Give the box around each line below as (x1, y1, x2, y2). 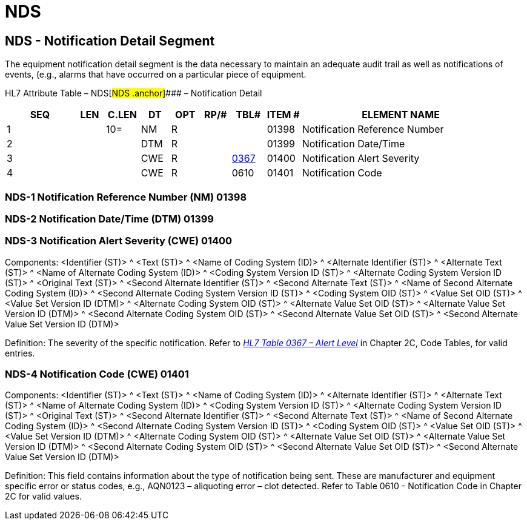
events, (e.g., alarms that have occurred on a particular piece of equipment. (5, 69, 307, 80)
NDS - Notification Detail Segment (5, 33, 215, 48)
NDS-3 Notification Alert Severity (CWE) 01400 (5, 235, 233, 247)
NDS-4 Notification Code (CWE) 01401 (5, 368, 189, 381)
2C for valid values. (5, 491, 82, 502)
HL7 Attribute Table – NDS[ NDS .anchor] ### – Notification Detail (5, 88, 262, 99)
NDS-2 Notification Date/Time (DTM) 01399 (5, 212, 214, 225)
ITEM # (267, 109, 300, 121)
